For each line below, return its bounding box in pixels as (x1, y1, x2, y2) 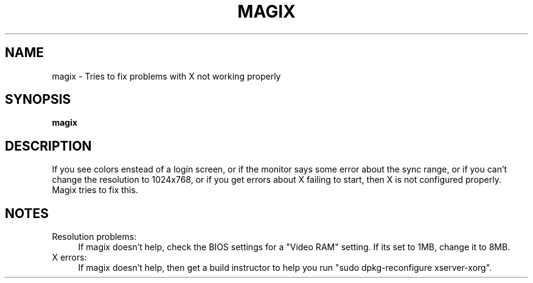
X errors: (52, 252, 87, 263)
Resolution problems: (52, 231, 137, 242)
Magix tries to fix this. (52, 185, 138, 196)
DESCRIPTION (5, 138, 92, 154)
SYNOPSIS (5, 92, 71, 107)
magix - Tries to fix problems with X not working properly (52, 70, 281, 81)
